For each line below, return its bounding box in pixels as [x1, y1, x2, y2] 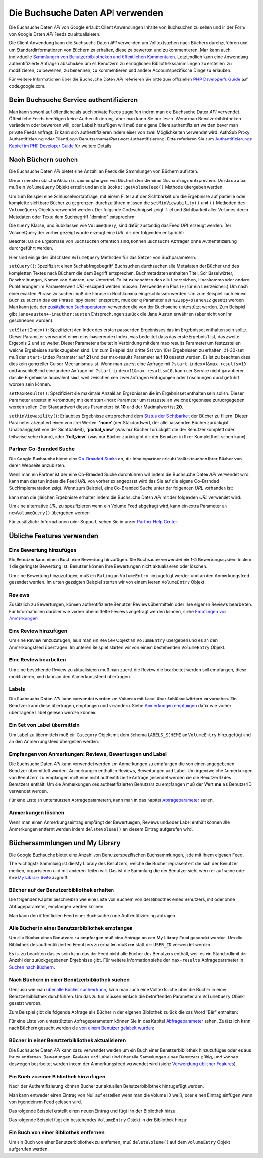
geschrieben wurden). [9, 318, 54, 324]
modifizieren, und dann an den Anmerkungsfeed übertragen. [9, 674, 131, 679]
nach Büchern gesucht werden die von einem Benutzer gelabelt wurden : [9, 1025, 154, 1031]
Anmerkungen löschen [9, 809, 65, 816]
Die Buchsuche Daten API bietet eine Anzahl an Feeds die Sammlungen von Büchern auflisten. [9, 168, 199, 174]
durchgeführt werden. [9, 245, 54, 251]
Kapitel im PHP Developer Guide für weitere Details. [9, 143, 113, 149]
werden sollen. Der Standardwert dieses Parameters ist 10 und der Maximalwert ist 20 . [9, 404, 184, 410]
